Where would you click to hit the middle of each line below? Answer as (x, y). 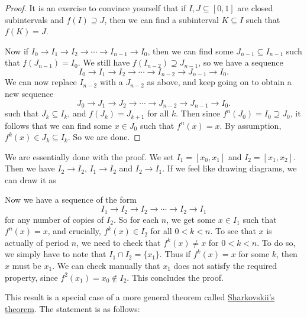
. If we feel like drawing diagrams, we (230, 168)
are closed (255, 8)
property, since (31, 277)
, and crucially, (74, 231)
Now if (17, 51)
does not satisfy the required (225, 265)
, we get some (191, 219)
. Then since (198, 113)
